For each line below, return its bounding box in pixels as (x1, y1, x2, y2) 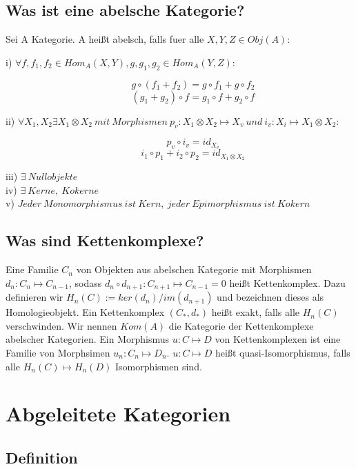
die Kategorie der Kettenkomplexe (168, 318, 314, 332)
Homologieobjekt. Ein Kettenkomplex (6, 305, 165, 319)
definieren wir (6, 290, 63, 304)
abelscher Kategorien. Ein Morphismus (6, 332, 170, 346)
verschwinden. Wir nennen (6, 318, 117, 332)
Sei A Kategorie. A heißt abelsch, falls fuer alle (6, 32, 204, 46)
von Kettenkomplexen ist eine (215, 332, 341, 346)
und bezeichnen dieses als (217, 290, 324, 304)
